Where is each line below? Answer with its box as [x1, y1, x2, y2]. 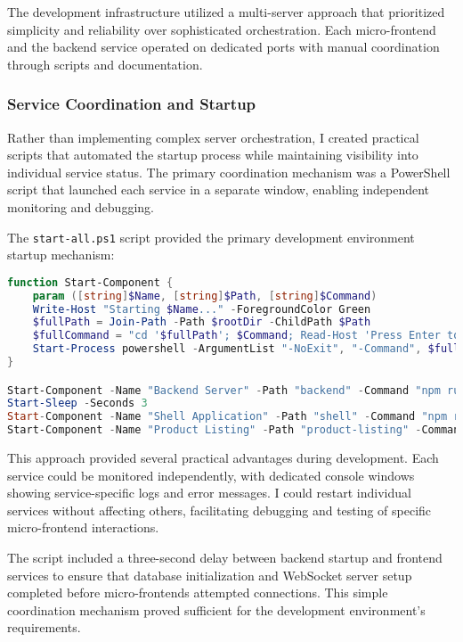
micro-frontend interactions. [7, 518, 159, 537]
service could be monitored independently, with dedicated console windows [7, 465, 415, 484]
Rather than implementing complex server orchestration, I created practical [7, 128, 419, 146]
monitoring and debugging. [7, 197, 154, 216]
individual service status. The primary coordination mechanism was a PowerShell [7, 162, 451, 181]
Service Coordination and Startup [7, 93, 256, 115]
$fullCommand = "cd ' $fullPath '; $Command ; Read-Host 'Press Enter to [32, 329, 460, 342]
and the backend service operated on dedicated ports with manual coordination [7, 37, 440, 56]
